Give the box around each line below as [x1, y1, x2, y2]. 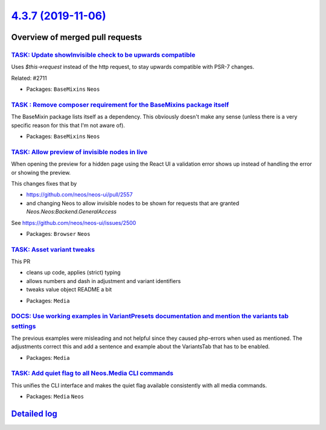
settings [11, 322, 36, 330]
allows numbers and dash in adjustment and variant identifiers [26, 277, 181, 284]
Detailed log [11, 409, 57, 419]
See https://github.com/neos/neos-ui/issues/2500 [11, 219, 136, 226]
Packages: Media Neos [26, 393, 85, 400]
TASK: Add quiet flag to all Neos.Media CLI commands [11, 369, 174, 377]
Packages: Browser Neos [26, 230, 91, 237]
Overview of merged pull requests [11, 32, 142, 42]
